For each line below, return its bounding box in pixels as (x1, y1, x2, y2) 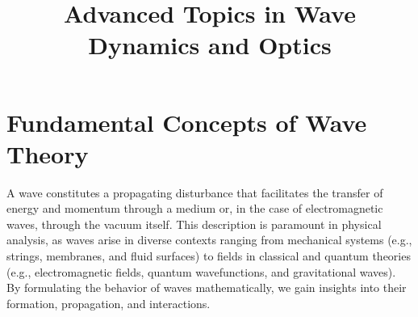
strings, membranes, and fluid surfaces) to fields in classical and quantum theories (6, 247, 411, 264)
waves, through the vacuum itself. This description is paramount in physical (6, 215, 382, 232)
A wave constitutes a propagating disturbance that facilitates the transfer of (6, 184, 383, 201)
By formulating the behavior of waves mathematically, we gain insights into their (6, 279, 407, 296)
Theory (6, 137, 89, 170)
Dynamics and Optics (88, 28, 332, 61)
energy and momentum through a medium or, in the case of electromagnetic (6, 200, 383, 217)
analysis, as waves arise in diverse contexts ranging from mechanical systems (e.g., (6, 231, 412, 248)
